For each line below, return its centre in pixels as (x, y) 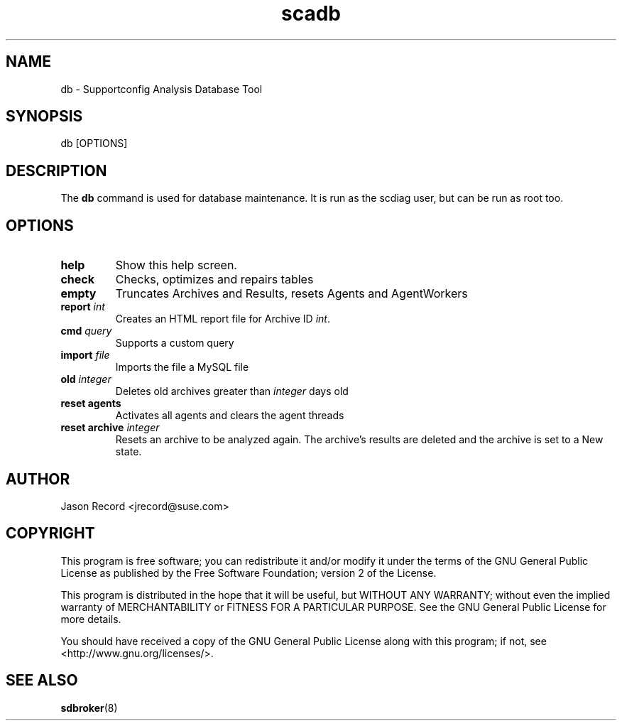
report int (83, 307)
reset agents (91, 403)
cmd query (86, 331)
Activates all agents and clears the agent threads (230, 416)
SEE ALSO (42, 681)
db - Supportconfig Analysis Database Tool (162, 89)
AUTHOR (38, 479)
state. (129, 452)
